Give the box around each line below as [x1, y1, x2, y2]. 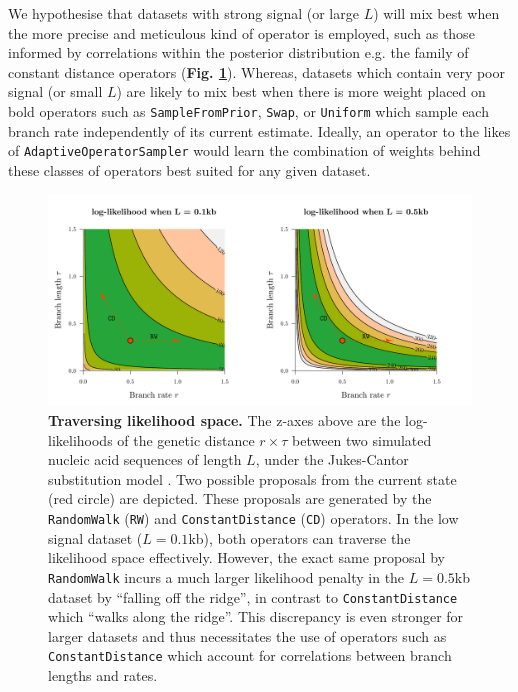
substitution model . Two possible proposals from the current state [48, 468, 457, 489]
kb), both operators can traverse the [188, 527, 411, 548]
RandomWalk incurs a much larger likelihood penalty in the [48, 566, 405, 587]
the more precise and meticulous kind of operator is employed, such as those [8, 22, 475, 43]
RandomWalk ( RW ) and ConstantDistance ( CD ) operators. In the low [48, 508, 459, 529]
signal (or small [8, 81, 103, 102]
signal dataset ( [48, 527, 143, 548]
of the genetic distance [117, 429, 255, 450]
